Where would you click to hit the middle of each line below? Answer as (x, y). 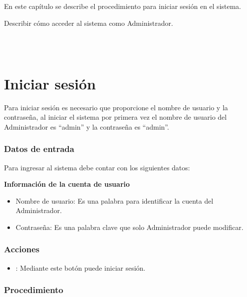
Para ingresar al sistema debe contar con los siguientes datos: (97, 167)
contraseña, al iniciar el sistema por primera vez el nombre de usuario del (115, 117)
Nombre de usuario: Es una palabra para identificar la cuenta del (114, 200)
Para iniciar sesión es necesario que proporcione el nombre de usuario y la (116, 107)
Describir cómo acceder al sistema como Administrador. (89, 23)
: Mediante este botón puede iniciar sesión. (81, 267)
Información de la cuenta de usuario (67, 184)
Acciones (22, 249)
